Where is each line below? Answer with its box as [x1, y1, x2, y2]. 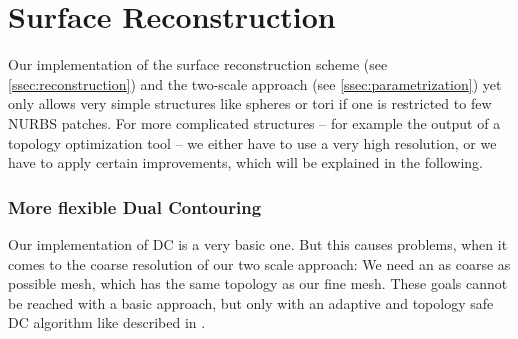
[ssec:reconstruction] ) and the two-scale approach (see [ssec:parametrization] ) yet [8, 73, 502, 94]
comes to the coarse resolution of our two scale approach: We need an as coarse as [8, 253, 511, 274]
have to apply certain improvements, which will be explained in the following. [8, 152, 484, 173]
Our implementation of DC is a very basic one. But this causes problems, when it [8, 233, 508, 254]
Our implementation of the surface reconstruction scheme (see [8, 54, 388, 75]
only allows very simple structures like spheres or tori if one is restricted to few [8, 93, 492, 114]
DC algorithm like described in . [8, 312, 206, 333]
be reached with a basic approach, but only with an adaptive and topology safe [8, 292, 494, 313]
